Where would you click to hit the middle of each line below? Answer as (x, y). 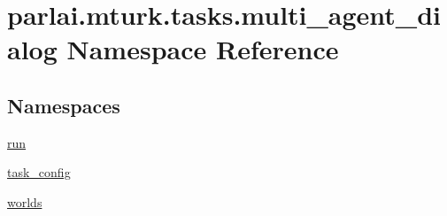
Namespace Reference (203, 49)
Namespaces (64, 105)
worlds (25, 201)
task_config (39, 172)
